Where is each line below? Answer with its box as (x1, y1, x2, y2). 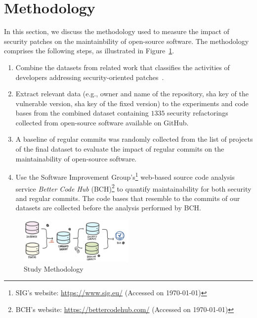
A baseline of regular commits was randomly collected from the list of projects (15, 134, 253, 144)
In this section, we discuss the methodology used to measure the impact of (4, 26, 229, 37)
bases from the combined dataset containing (15, 108, 149, 118)
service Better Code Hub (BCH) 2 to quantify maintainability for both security (15, 182, 252, 194)
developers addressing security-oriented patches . (15, 72, 164, 82)
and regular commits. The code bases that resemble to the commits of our (15, 193, 240, 203)
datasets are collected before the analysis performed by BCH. (15, 202, 201, 213)
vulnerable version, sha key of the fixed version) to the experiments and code (15, 98, 249, 108)
